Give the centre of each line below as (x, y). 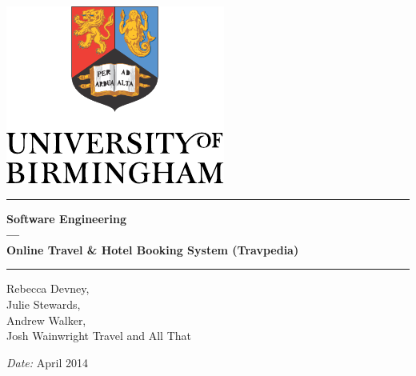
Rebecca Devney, (48, 288)
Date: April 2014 (48, 362)
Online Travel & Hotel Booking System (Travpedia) (153, 249)
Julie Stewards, (44, 304)
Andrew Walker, (46, 320)
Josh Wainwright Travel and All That (99, 336)
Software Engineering (66, 218)
